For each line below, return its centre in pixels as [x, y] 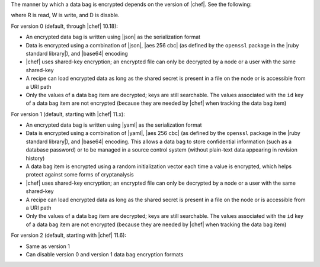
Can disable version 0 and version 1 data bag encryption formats [105, 254]
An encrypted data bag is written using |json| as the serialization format [113, 37]
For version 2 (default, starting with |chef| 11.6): [69, 235]
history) [35, 158]
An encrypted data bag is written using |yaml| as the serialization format [114, 125]
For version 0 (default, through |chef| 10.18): [65, 26]
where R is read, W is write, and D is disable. [65, 15]
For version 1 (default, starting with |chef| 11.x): [68, 114]
